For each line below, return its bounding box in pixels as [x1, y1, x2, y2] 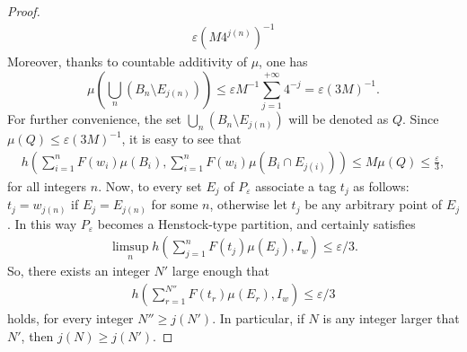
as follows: [353, 176, 410, 195]
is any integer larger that [322, 309, 460, 328]
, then [21, 326, 54, 345]
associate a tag [255, 176, 337, 195]
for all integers [7, 176, 87, 195]
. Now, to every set [98, 176, 202, 195]
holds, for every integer [7, 309, 134, 328]
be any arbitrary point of [304, 195, 443, 214]
